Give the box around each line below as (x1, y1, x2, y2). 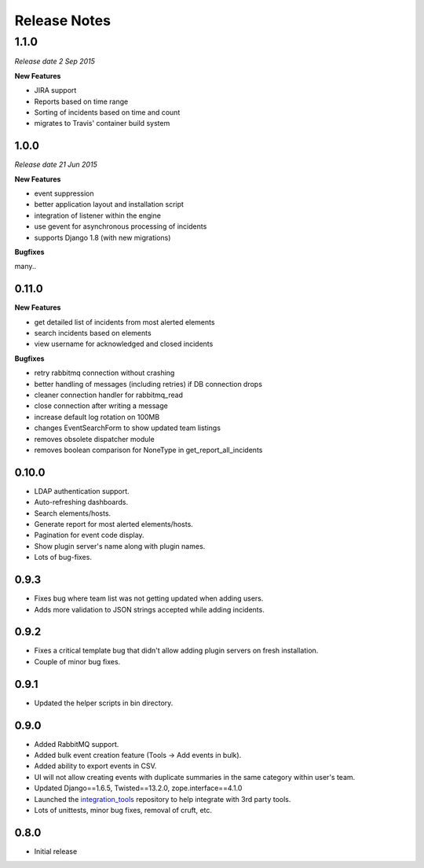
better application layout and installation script (34, 200, 185, 209)
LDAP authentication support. (34, 486, 130, 495)
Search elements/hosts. (34, 508, 111, 518)
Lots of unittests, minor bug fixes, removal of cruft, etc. (34, 805, 212, 815)
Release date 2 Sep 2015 (14, 57, 96, 66)
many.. (14, 262, 37, 271)
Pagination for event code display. (34, 531, 144, 540)
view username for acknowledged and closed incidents (34, 339, 214, 349)
